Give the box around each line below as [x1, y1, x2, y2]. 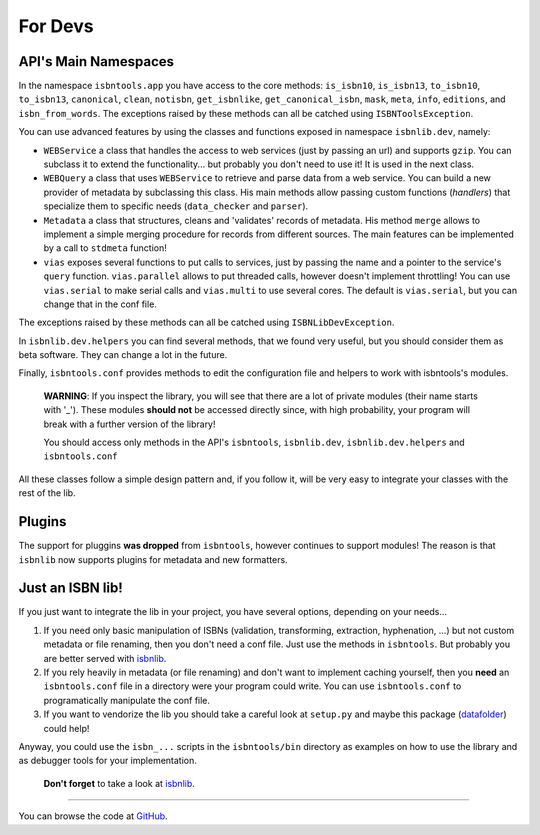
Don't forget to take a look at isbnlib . [43, 777, 195, 789]
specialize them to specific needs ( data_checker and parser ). [43, 200, 309, 212]
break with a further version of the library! [43, 418, 216, 430]
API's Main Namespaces [18, 53, 175, 70]
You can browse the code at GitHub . [18, 810, 169, 822]
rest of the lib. [18, 487, 76, 499]
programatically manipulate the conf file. [43, 694, 210, 706]
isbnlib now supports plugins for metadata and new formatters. [18, 553, 289, 565]
